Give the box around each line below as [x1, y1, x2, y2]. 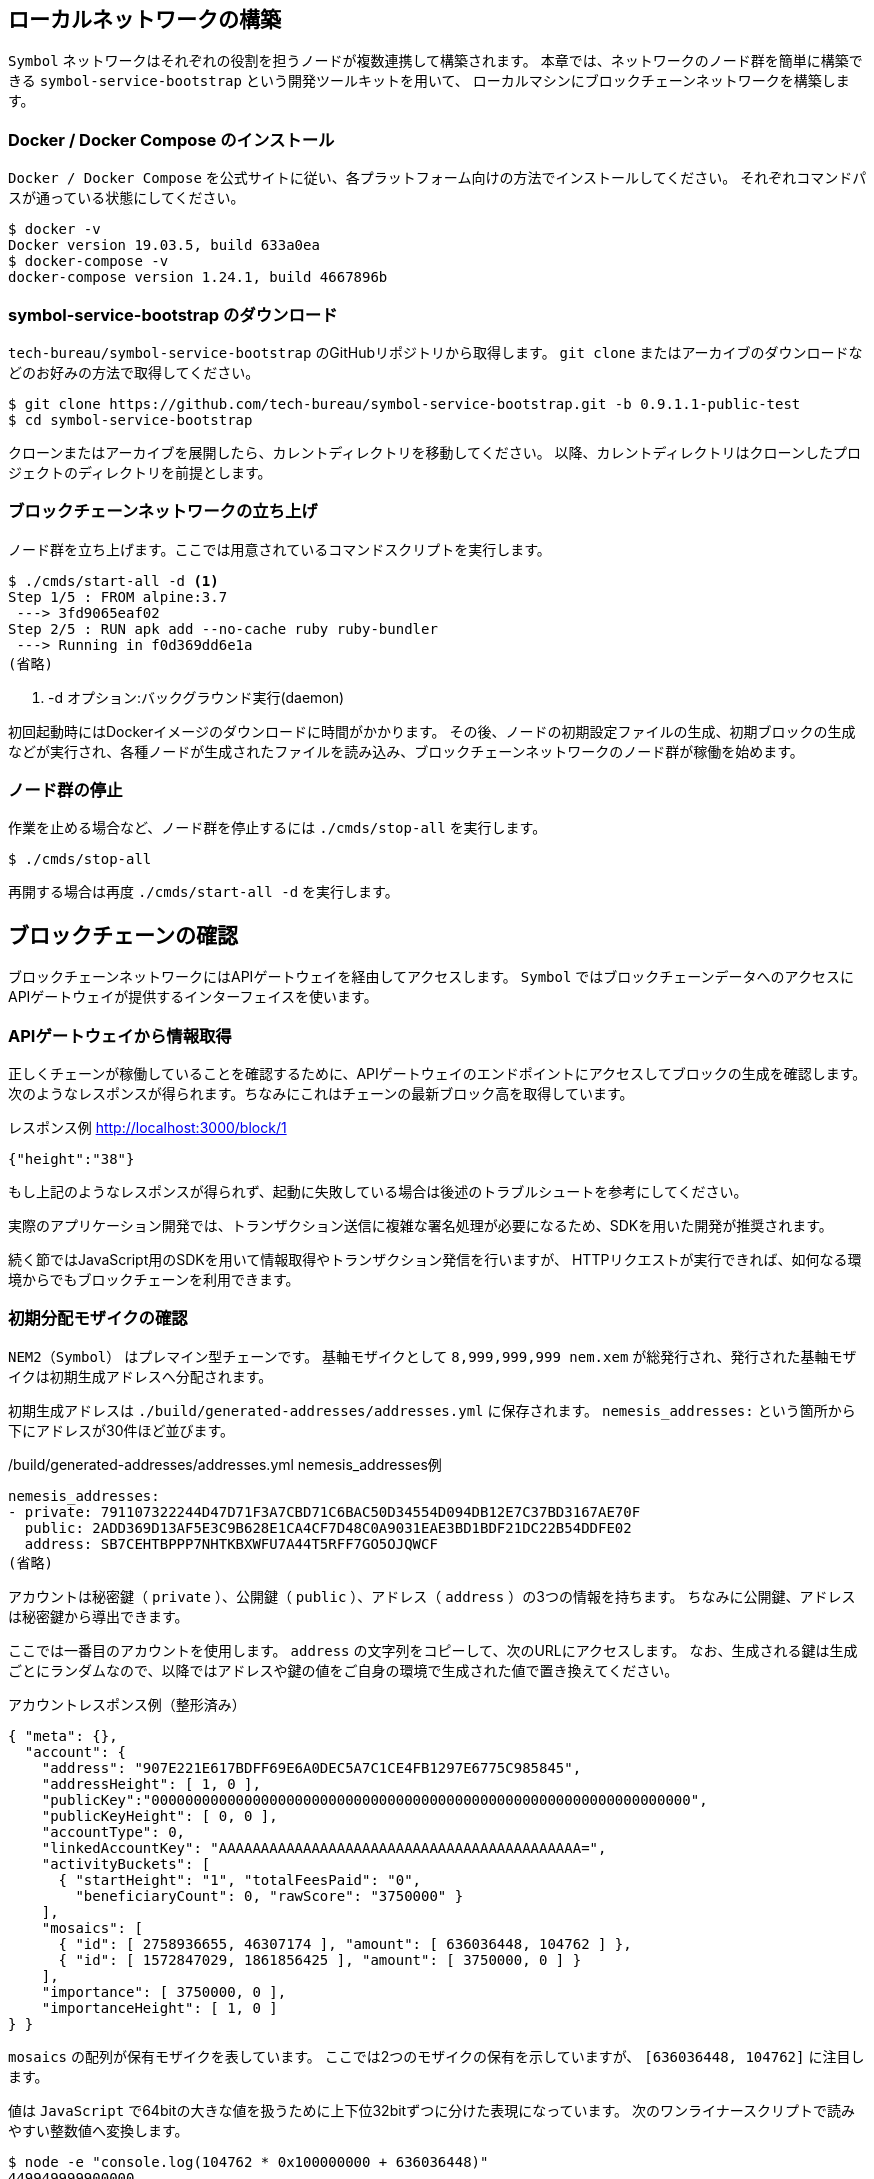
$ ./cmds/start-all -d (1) [8, 572, 219, 589]
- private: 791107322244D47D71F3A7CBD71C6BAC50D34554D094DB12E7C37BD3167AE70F [8, 1503, 641, 1520]
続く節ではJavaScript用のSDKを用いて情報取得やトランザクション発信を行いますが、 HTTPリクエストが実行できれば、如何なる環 [8, 1251, 862, 1269]
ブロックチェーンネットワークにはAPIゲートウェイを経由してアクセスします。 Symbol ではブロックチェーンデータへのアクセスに [8, 968, 854, 986]
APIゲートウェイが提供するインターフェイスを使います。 [8, 988, 378, 1006]
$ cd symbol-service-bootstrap [8, 411, 253, 428]
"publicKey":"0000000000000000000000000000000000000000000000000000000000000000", [41, 1791, 708, 1808]
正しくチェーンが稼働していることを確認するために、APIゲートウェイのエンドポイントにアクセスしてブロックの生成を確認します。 [8, 1065, 867, 1083]
